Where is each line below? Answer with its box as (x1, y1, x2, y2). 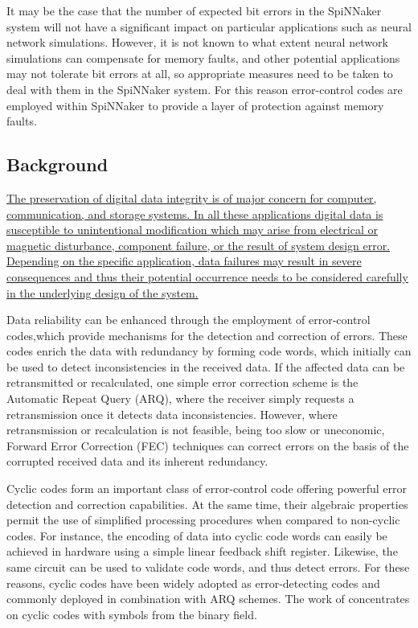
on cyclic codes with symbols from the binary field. (6, 605, 257, 622)
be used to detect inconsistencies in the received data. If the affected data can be (6, 358, 405, 375)
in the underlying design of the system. (6, 284, 199, 301)
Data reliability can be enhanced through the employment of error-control (6, 311, 371, 328)
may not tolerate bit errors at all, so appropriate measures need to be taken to (6, 65, 393, 82)
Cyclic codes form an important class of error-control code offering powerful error (6, 480, 408, 497)
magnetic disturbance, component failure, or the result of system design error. (6, 236, 391, 253)
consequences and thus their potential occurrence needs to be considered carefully (6, 268, 408, 285)
